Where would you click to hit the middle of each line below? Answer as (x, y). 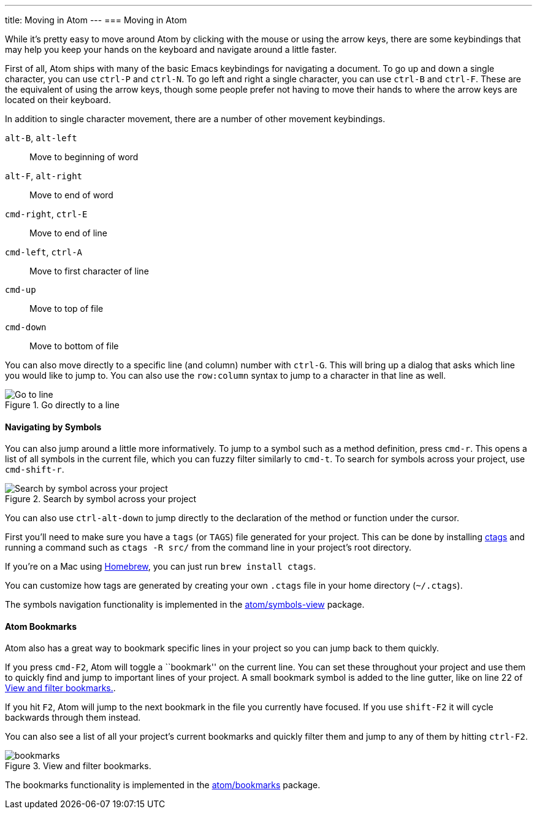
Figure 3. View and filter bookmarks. (78, 766)
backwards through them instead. (73, 718)
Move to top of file (67, 308)
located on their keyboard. (58, 100)
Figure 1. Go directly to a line (62, 405)
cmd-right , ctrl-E (46, 214)
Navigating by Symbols (53, 427)
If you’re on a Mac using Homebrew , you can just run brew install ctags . (161, 567)
